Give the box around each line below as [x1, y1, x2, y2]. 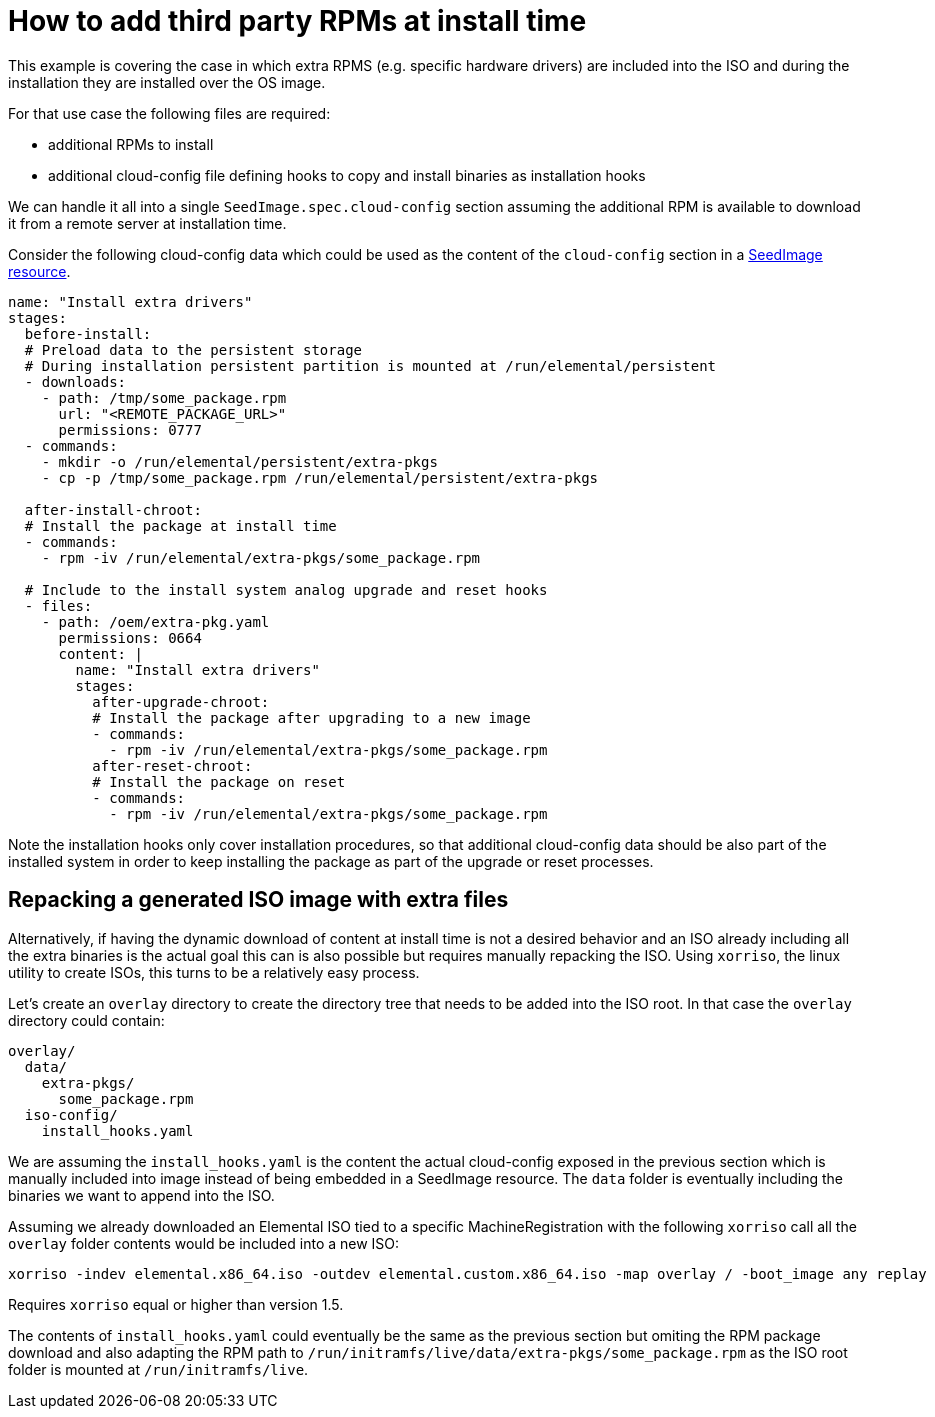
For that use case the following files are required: [8, 104, 331, 122]
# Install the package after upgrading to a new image [92, 709, 531, 726]
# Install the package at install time [24, 517, 337, 534]
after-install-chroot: [24, 501, 202, 518]
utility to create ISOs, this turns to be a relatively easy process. [8, 963, 420, 981]
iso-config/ [24, 1106, 118, 1123]
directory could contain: [8, 1011, 165, 1029]
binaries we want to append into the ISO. [8, 1186, 275, 1204]
